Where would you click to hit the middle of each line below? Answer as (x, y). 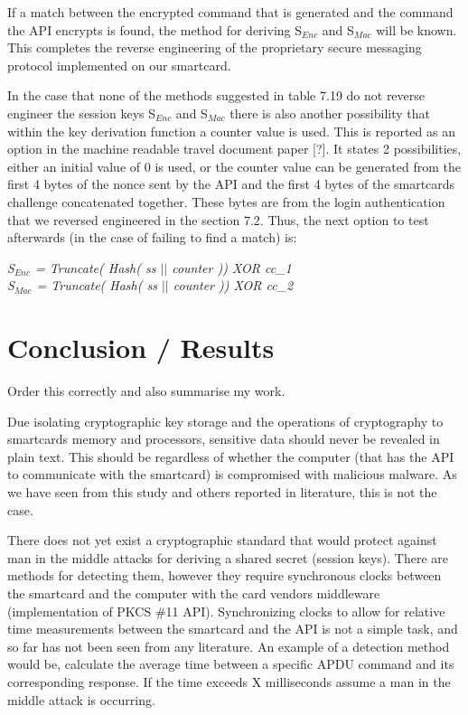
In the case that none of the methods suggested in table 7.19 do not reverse (216, 95)
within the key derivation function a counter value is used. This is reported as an (231, 131)
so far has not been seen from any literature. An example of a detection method (229, 646)
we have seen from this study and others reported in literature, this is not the (222, 492)
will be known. (417, 29)
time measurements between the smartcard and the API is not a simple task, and (233, 629)
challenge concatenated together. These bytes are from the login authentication (226, 201)
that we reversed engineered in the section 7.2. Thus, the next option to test (218, 219)
